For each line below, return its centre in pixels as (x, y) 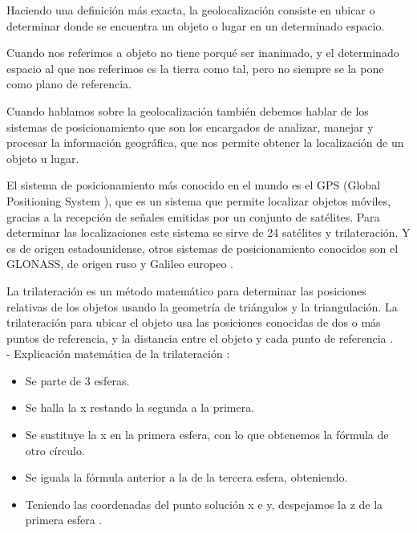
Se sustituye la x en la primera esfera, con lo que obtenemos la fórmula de (207, 435)
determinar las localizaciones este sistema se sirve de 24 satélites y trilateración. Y (208, 232)
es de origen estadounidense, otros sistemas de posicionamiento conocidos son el (202, 248)
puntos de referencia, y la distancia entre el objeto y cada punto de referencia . (200, 338)
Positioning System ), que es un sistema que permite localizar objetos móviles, (199, 200)
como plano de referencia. (69, 84)
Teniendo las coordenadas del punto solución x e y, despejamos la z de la (204, 504)
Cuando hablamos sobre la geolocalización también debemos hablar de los (188, 110)
